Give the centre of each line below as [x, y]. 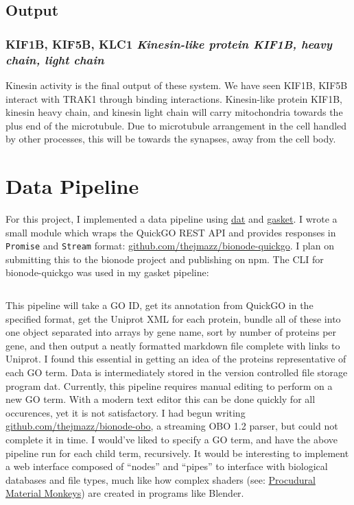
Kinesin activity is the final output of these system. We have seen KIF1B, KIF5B [177, 85]
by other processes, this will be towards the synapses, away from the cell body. [171, 139]
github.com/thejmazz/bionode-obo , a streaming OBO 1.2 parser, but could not [172, 426]
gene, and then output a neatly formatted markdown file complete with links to [173, 345]
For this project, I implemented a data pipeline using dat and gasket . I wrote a [172, 219]
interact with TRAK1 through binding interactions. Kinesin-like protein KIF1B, [174, 98]
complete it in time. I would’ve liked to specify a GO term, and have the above [172, 439]
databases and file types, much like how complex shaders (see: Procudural [161, 479]
